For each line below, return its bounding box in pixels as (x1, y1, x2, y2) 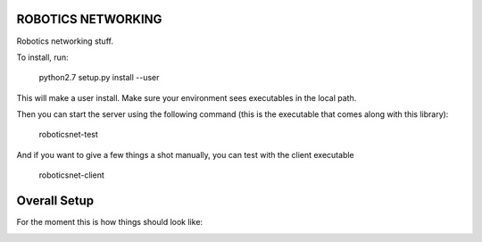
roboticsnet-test (38, 129, 98, 140)
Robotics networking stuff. (16, 36, 113, 46)
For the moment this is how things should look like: (16, 217, 204, 228)
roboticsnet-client (38, 170, 104, 180)
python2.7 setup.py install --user (38, 72, 160, 83)
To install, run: (16, 52, 69, 63)
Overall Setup (16, 193, 94, 209)
